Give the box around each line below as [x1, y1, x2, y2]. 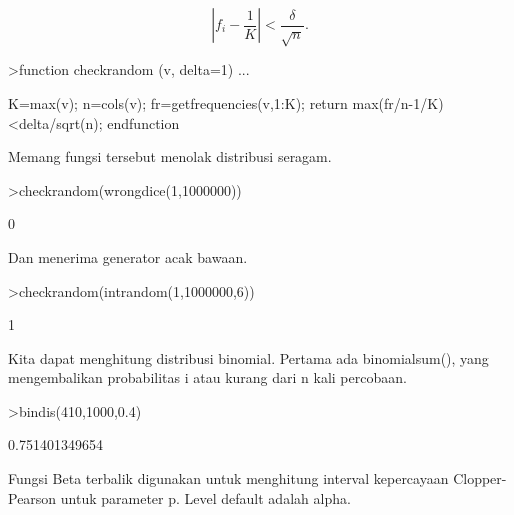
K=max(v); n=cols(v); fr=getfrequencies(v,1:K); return [8, 92, 348, 113]
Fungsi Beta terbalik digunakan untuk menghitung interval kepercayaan [8, 468, 449, 489]
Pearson [8, 487, 57, 508]
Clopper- [453, 468, 507, 489]
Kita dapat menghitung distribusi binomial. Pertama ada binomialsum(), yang [8, 347, 489, 368]
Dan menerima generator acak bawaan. [8, 246, 248, 267]
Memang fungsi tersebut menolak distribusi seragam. [8, 146, 332, 167]
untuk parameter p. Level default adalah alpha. [60, 487, 351, 508]
